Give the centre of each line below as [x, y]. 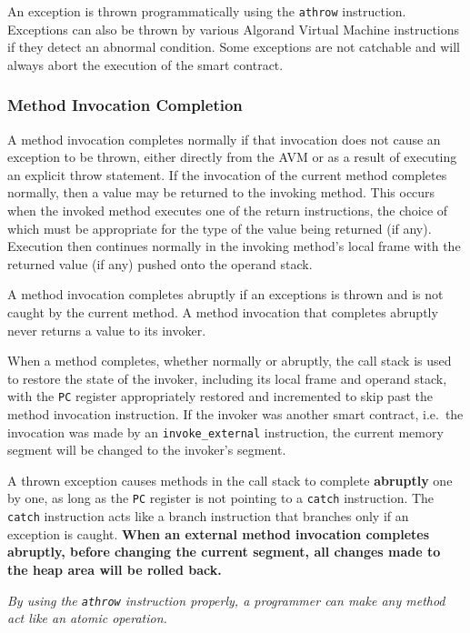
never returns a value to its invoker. [107, 330]
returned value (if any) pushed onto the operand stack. [160, 263]
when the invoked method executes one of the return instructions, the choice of [228, 211]
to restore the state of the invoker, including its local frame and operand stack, [227, 378]
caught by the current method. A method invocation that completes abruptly [223, 312]
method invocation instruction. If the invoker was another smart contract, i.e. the [235, 414]
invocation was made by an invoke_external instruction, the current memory [225, 432]
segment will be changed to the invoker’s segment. [147, 450]
